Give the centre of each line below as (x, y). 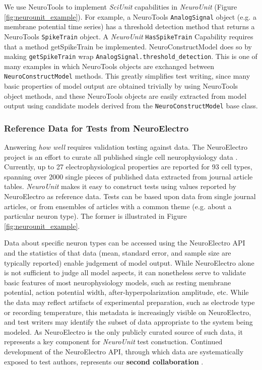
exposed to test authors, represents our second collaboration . (104, 361)
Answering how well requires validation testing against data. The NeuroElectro (126, 147)
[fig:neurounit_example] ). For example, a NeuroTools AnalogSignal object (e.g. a (130, 16)
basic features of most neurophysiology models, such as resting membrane (118, 282)
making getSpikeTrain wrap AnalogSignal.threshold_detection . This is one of (131, 56)
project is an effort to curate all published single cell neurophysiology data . (121, 157)
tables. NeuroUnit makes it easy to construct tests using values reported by (120, 186)
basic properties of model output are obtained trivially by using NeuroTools (121, 86)
